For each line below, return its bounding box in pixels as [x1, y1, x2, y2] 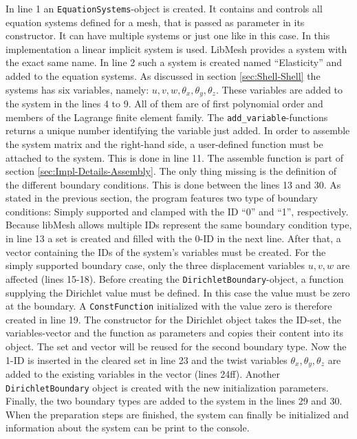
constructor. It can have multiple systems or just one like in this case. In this [6, 28, 330, 43]
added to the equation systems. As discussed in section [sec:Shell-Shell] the [6, 69, 321, 83]
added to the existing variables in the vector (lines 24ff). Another [6, 367, 280, 381]
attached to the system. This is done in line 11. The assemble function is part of [6, 150, 343, 164]
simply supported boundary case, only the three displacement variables [6, 258, 305, 272]
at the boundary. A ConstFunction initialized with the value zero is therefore [6, 299, 332, 313]
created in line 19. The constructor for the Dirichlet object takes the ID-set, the [6, 312, 342, 326]
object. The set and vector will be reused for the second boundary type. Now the [6, 339, 347, 353]
